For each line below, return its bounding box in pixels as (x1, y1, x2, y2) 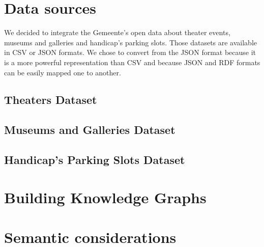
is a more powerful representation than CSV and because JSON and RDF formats (4, 57, 260, 67)
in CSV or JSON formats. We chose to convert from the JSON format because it (4, 47, 256, 58)
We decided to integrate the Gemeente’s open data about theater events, (4, 27, 230, 38)
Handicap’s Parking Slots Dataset (4, 152, 185, 168)
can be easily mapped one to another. (4, 67, 121, 77)
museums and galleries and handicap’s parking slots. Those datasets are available (4, 37, 257, 47)
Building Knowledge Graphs (4, 186, 207, 207)
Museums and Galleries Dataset (4, 122, 175, 138)
